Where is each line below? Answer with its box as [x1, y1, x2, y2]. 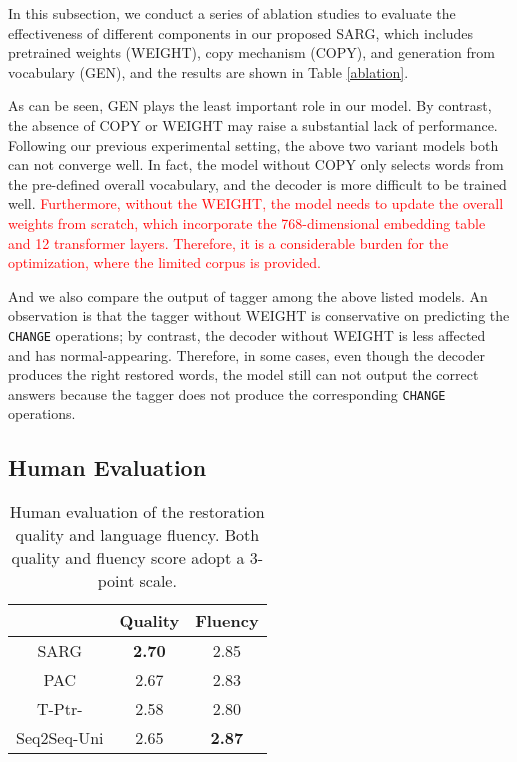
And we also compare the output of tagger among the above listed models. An [8, 285, 488, 306]
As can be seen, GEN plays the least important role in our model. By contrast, [8, 95, 492, 116]
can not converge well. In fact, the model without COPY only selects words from [8, 154, 504, 175]
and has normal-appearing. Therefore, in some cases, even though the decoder [8, 344, 485, 365]
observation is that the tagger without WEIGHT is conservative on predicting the [8, 305, 510, 326]
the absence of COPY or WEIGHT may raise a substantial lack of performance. [8, 114, 498, 135]
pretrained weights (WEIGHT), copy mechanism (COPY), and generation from [8, 42, 495, 63]
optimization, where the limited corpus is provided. [8, 252, 321, 273]
